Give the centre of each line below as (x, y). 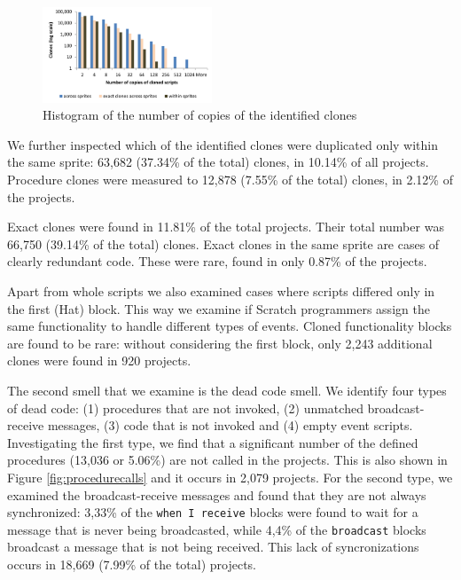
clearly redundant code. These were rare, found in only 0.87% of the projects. (217, 261)
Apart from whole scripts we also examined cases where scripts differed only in (221, 291)
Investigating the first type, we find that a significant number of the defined (213, 442)
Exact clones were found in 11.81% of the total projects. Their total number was (226, 227)
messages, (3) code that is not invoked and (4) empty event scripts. (230, 425)
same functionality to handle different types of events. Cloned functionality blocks (230, 326)
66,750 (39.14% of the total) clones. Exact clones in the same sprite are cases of (223, 243)
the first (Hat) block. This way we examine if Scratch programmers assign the (219, 308)
